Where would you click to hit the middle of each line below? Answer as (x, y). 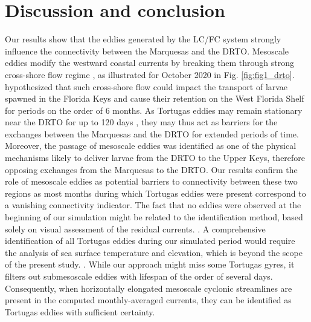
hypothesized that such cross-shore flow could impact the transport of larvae (146, 86)
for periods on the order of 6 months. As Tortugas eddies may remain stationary (154, 110)
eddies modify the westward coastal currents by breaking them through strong (149, 63)
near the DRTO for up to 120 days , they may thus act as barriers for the (141, 122)
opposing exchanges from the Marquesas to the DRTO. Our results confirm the (151, 169)
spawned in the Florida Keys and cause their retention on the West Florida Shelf (155, 98)
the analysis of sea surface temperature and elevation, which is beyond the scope (154, 252)
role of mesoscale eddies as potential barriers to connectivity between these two (151, 181)
